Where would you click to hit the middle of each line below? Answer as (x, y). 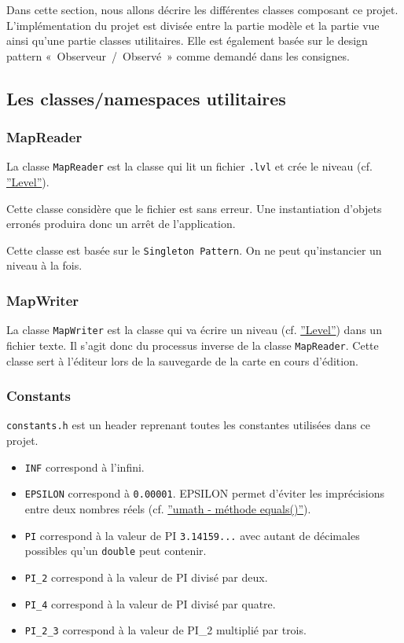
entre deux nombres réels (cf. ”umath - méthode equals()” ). (168, 508)
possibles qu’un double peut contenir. (116, 551)
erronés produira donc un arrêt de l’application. (121, 224)
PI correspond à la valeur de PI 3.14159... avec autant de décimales (192, 535)
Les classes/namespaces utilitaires (146, 98)
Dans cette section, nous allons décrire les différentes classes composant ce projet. (202, 9)
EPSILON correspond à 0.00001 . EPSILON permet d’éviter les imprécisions (204, 493)
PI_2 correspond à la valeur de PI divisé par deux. (146, 577)
